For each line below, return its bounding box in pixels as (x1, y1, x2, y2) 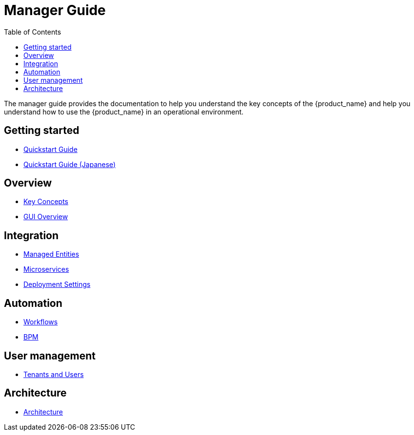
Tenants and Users (23, 370, 84, 378)
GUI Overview (23, 212, 68, 221)
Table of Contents (4, 27, 61, 36)
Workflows (23, 318, 58, 326)
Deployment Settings (23, 280, 91, 289)
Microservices (23, 265, 69, 274)
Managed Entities (23, 250, 79, 259)
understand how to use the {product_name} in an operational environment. (4, 107, 244, 116)
